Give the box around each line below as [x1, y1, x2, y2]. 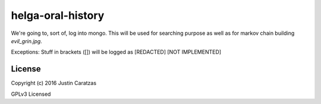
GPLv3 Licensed [11, 90, 51, 97]
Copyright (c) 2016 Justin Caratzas [11, 80, 97, 87]
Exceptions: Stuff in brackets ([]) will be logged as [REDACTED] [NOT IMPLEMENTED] [11, 48, 222, 56]
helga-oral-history [11, 9, 105, 22]
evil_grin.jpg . [11, 37, 43, 44]
